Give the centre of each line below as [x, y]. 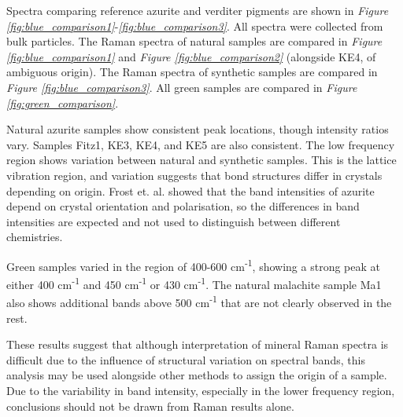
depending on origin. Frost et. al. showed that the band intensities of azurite [190, 190]
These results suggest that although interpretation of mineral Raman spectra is [198, 344]
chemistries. [35, 237]
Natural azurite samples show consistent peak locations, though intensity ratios [198, 129]
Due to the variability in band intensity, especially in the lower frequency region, [201, 391]
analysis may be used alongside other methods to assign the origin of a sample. [197, 375]
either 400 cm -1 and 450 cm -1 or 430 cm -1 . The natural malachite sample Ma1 [194, 283]
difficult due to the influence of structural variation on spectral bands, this [186, 359]
